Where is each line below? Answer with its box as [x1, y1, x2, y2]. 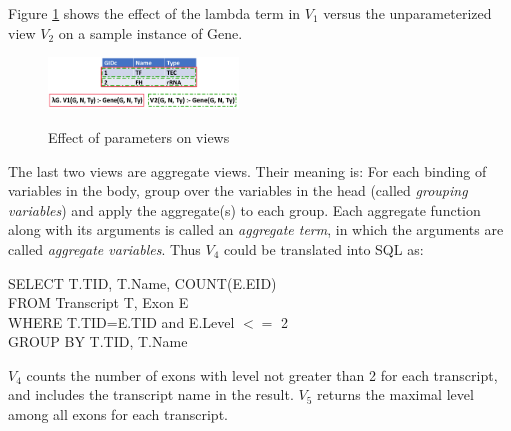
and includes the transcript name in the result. [8, 384, 294, 405]
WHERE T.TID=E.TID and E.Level [8, 311, 235, 332]
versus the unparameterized [323, 3, 492, 23]
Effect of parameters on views [48, 126, 230, 147]
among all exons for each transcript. [8, 404, 228, 425]
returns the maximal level [317, 384, 474, 405]
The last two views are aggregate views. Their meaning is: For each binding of [8, 160, 487, 181]
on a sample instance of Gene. [58, 22, 243, 43]
